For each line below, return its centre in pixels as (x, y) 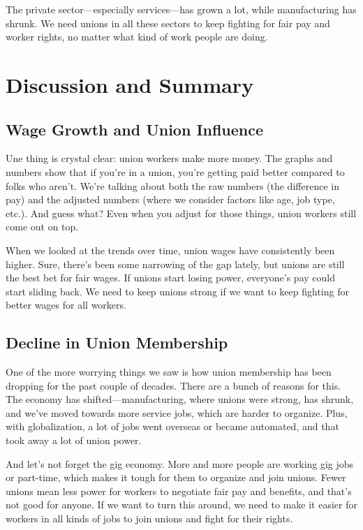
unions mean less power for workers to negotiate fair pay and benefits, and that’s (179, 491)
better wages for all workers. (66, 305)
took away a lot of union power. (74, 440)
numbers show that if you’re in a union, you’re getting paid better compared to (175, 171)
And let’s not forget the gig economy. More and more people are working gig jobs (180, 463)
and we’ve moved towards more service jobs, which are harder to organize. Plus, (177, 412)
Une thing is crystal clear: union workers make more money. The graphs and (169, 158)
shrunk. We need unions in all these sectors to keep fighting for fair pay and (168, 23)
